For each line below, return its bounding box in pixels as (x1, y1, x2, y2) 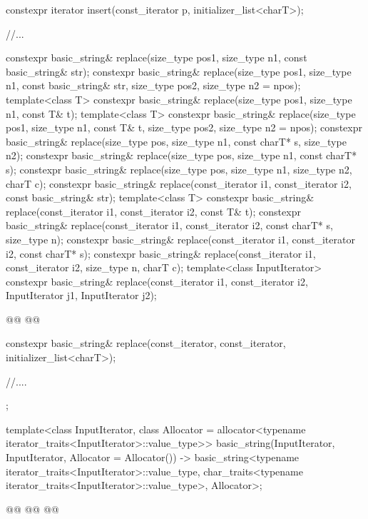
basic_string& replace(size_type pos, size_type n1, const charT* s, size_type (6, 133, 347, 148)
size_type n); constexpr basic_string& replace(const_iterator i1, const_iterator (6, 231, 355, 246)
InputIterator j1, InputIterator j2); (6, 288, 157, 303)
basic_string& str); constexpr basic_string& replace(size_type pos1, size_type (6, 64, 352, 79)
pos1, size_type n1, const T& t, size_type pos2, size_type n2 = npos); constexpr (6, 120, 362, 135)
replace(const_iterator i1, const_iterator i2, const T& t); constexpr (6, 203, 301, 218)
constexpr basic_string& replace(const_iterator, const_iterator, (6, 336, 286, 351)
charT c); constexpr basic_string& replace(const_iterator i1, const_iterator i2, (6, 176, 352, 191)
